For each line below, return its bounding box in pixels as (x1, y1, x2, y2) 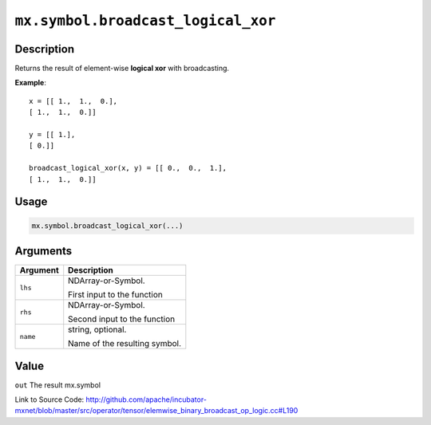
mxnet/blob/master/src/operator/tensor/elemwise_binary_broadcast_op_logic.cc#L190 (14, 406, 299, 415)
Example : (14, 78, 47, 88)
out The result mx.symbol (14, 380, 101, 390)
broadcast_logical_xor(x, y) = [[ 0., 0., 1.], (29, 163, 227, 173)
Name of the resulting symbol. (68, 338, 182, 349)
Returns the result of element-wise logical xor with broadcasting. (14, 64, 230, 73)
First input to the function (68, 289, 163, 301)
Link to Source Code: (14, 395, 85, 404)
